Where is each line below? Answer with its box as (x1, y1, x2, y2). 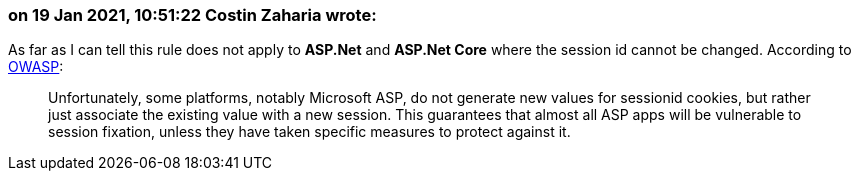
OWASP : (8, 58, 64, 76)
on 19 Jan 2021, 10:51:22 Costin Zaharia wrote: (8, 5, 377, 25)
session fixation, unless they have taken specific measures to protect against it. (48, 123, 571, 141)
